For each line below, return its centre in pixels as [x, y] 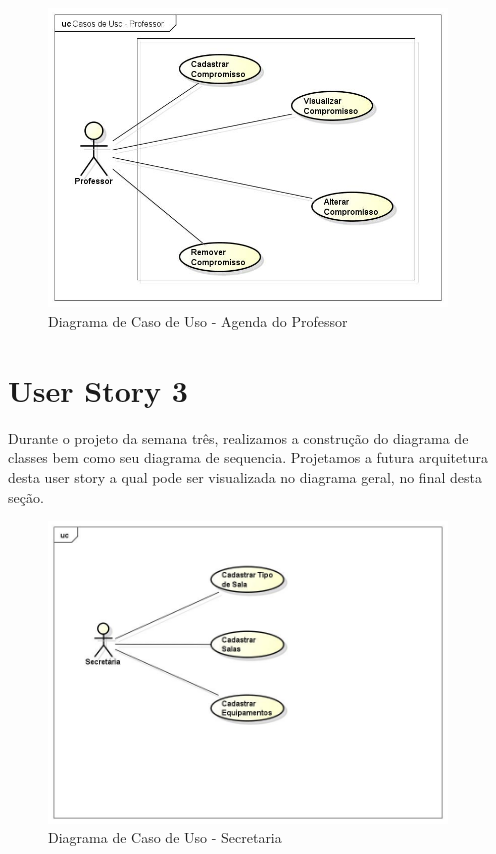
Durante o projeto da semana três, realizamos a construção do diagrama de [238, 437]
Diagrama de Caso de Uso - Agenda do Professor [198, 321]
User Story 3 [98, 389]
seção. [26, 496]
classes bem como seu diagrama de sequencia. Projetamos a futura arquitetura [248, 457]
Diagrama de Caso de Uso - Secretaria [165, 837]
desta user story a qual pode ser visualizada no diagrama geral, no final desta [245, 476]
